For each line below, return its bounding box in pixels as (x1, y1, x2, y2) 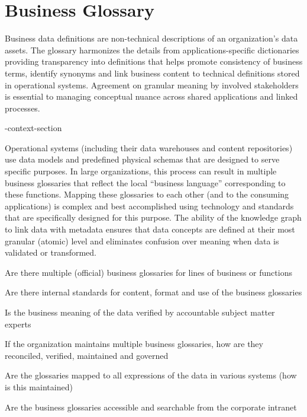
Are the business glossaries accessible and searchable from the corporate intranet (5, 400, 297, 413)
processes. (5, 101, 40, 114)
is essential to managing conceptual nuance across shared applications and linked (5, 90, 298, 103)
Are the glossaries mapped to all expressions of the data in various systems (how (5, 369, 297, 381)
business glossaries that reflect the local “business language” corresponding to (5, 176, 286, 189)
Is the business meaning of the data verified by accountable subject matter (5, 306, 275, 318)
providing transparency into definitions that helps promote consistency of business (5, 55, 303, 68)
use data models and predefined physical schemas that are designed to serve (5, 153, 280, 165)
